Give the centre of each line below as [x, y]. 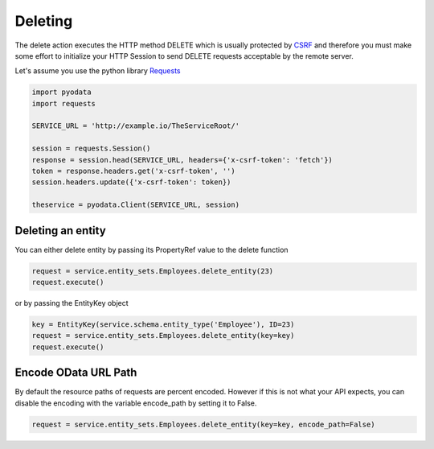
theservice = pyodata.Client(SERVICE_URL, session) [136, 205]
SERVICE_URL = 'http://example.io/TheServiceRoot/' [136, 126]
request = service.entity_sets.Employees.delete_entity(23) [153, 271]
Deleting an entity [60, 231]
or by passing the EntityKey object [72, 303]
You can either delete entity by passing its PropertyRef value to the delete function [151, 249]
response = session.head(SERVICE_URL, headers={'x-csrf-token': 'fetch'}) [182, 160]
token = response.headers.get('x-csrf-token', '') [134, 171]
